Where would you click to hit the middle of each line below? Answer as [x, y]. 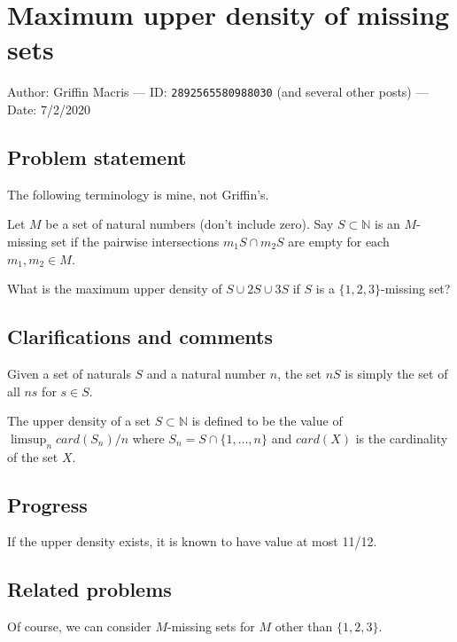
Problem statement [97, 157]
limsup [28, 439]
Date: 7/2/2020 [49, 109]
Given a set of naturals [69, 373]
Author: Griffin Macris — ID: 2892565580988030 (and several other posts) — [218, 92]
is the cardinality [402, 438]
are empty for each [339, 241]
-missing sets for [211, 626]
